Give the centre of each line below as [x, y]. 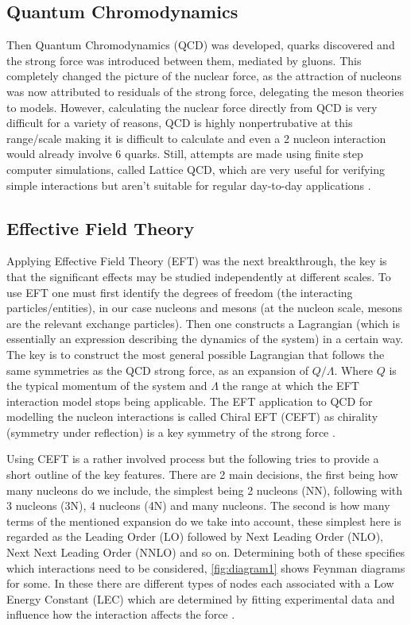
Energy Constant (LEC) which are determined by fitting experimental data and [201, 598]
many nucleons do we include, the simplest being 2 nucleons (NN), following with [205, 490]
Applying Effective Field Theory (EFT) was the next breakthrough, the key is [197, 261]
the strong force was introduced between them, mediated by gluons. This [184, 60]
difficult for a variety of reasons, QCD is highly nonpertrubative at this [180, 123]
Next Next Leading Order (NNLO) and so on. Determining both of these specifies [206, 552]
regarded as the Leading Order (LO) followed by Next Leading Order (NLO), [195, 536]
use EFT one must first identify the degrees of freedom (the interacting [180, 292]
